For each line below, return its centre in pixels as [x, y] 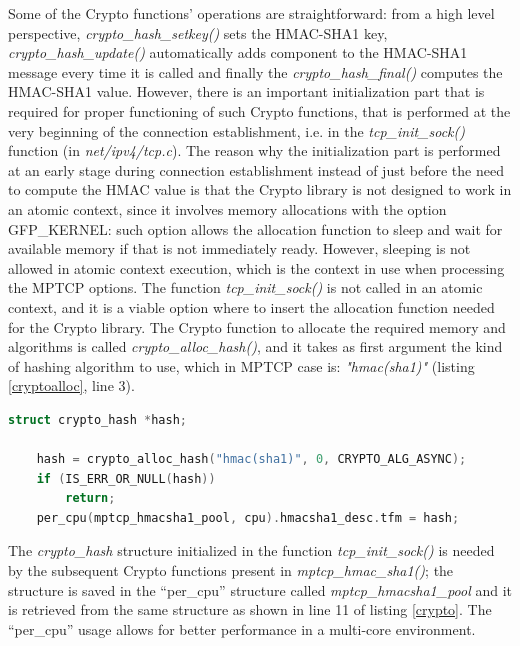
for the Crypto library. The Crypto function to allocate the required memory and [257, 326]
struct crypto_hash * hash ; [98, 419]
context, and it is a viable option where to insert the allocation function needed [251, 306]
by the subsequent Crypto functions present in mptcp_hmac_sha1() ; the [231, 570]
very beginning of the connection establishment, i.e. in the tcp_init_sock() [236, 130]
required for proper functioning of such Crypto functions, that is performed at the [259, 110]
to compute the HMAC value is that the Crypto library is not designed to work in [260, 189]
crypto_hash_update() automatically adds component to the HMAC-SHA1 [238, 52]
